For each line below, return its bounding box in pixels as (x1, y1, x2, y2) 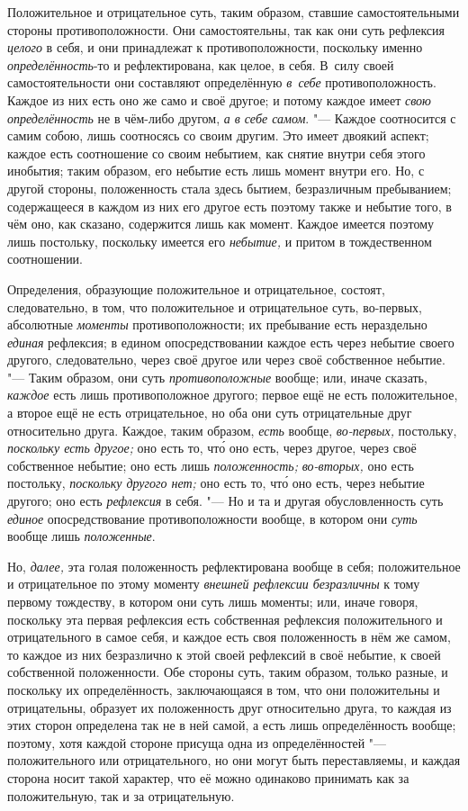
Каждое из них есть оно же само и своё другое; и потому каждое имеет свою (7, 90, 431, 109)
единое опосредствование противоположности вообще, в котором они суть (7, 509, 418, 527)
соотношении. (7, 249, 84, 268)
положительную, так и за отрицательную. (7, 786, 235, 805)
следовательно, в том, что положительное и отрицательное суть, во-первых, (7, 297, 422, 316)
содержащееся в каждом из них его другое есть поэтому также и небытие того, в (7, 196, 452, 215)
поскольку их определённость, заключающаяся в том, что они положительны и (7, 680, 440, 698)
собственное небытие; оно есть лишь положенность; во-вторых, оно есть (7, 455, 414, 474)
